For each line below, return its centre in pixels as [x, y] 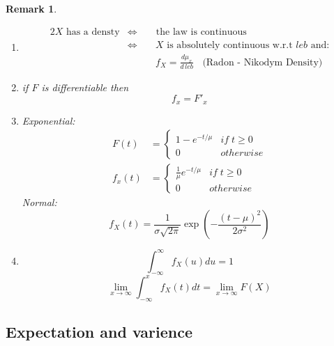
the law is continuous [201, 32]
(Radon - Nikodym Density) [263, 62]
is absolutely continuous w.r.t [230, 45]
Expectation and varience [99, 332]
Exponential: [48, 120]
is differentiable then [85, 87]
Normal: [39, 202]
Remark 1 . [31, 8]
